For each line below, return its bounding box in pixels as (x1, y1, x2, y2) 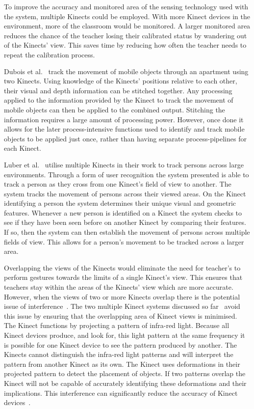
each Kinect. (4, 143, 41, 153)
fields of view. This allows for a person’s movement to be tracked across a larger (4, 236, 244, 246)
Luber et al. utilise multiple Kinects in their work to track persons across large (4, 159, 244, 169)
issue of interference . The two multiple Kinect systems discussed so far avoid (4, 301, 240, 311)
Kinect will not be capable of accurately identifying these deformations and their (4, 378, 247, 388)
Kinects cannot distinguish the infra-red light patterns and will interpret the (4, 349, 233, 359)
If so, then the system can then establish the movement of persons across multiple (4, 227, 250, 237)
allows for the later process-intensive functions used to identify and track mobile (4, 124, 245, 134)
